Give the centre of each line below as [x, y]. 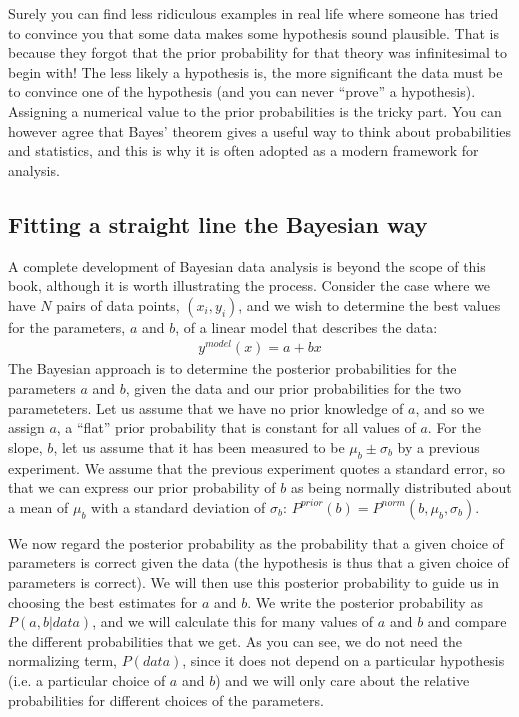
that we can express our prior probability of [142, 487]
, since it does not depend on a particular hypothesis [343, 660]
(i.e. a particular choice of [87, 679]
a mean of [38, 506]
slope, [25, 446]
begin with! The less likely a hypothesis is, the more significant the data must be [255, 71]
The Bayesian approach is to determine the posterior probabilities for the [232, 368]
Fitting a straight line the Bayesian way [218, 223]
